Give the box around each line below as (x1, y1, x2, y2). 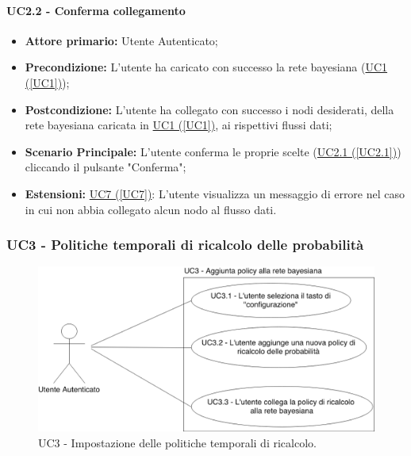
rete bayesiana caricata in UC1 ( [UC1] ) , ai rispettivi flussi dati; (25, 117, 332, 133)
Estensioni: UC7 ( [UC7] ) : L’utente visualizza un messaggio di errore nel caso (25, 185, 405, 201)
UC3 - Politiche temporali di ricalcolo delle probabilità (6, 235, 364, 255)
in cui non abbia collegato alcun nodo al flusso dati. (25, 201, 277, 217)
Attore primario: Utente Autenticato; (25, 32, 218, 48)
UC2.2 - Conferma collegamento (6, 2, 186, 18)
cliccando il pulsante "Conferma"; (25, 159, 186, 175)
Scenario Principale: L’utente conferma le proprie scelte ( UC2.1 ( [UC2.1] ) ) (25, 143, 401, 159)
